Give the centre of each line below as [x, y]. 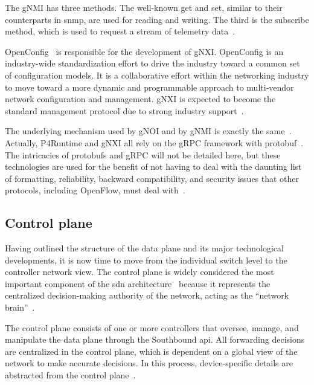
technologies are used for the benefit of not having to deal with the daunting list [153, 167]
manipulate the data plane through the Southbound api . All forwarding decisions [155, 339]
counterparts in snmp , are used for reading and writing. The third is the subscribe [157, 19]
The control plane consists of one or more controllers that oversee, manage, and [152, 327]
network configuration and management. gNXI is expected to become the [140, 99]
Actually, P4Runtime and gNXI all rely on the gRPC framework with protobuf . [154, 142]
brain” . [20, 307]
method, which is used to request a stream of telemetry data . [120, 31]
